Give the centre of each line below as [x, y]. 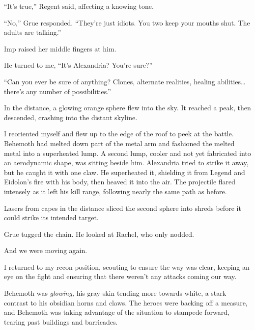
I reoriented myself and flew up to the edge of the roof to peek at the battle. [119, 134]
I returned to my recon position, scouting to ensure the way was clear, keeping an [127, 267]
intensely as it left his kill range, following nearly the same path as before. [115, 191]
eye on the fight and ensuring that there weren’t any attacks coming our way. [120, 276]
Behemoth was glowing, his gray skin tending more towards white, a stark [115, 293]
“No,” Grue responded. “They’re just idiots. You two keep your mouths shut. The [127, 22]
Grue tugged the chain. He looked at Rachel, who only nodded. [99, 234]
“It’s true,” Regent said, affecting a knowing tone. [79, 6]
